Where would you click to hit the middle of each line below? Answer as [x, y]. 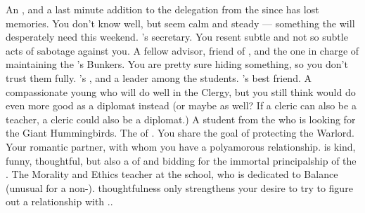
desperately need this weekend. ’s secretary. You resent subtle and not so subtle [177, 37]
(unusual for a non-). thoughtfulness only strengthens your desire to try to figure [179, 187]
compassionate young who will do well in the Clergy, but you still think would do [181, 91]
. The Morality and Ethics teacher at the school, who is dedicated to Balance [172, 174]
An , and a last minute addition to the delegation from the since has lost [162, 9]
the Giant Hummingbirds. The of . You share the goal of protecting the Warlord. [180, 133]
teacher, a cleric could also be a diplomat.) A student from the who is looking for [181, 119]
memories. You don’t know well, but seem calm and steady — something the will [180, 23]
